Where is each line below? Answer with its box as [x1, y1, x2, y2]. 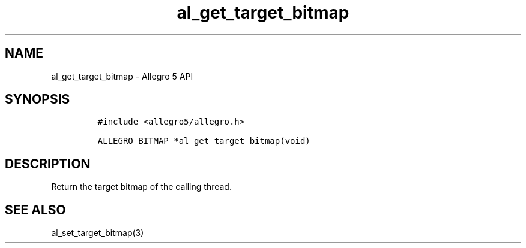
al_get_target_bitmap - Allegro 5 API [51, 71, 193, 81]
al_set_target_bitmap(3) [51, 228, 144, 238]
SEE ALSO [5, 202, 66, 217]
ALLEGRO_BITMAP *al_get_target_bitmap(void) [97, 136, 310, 146]
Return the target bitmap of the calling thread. [51, 182, 232, 192]
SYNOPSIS [5, 92, 70, 107]
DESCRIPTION [5, 156, 91, 171]
